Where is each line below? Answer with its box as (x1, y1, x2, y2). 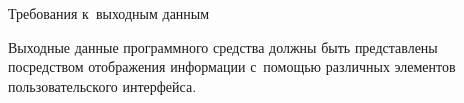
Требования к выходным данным (8, 2, 210, 23)
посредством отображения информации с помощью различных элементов (8, 56, 456, 77)
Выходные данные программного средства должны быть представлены (8, 36, 438, 57)
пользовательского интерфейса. (8, 75, 197, 96)
